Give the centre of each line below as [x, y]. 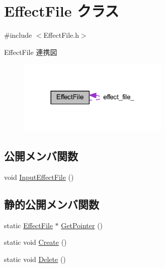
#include [18, 35]
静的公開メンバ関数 [52, 204]
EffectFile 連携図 [31, 52]
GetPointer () [82, 225]
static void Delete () [35, 259]
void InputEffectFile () [39, 177]
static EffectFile [28, 225]
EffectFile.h [61, 35]
